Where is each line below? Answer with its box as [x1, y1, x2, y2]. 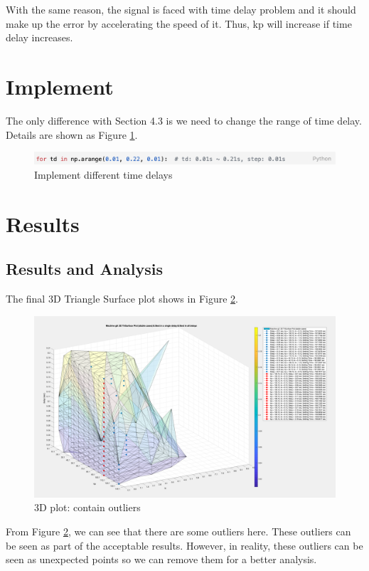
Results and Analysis [6, 258, 164, 280]
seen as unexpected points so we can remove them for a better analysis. [6, 552, 317, 567]
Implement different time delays [34, 167, 173, 182]
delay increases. [6, 30, 73, 45]
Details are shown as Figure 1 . [6, 127, 138, 142]
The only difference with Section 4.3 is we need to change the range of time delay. [6, 112, 362, 127]
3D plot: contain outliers [34, 500, 141, 515]
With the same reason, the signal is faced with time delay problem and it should [6, 2, 356, 16]
